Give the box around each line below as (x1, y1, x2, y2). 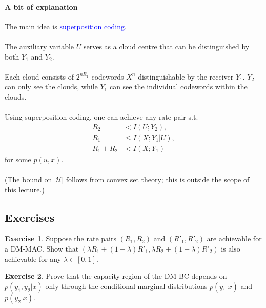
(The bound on (5, 174, 52, 185)
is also (221, 243, 240, 254)
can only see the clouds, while (5, 81, 98, 92)
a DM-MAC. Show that (5, 243, 79, 254)
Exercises (5, 209, 55, 225)
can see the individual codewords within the (109, 81, 248, 92)
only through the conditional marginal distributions (45, 280, 208, 291)
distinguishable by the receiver (138, 71, 234, 82)
